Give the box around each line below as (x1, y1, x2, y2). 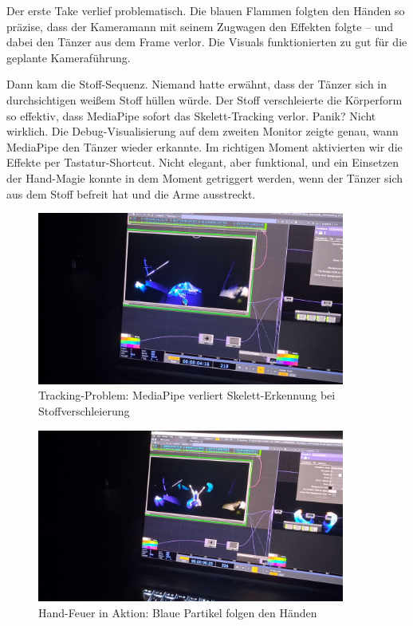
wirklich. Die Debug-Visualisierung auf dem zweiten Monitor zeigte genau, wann (6, 123, 399, 140)
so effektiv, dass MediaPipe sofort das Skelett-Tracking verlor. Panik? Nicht (6, 107, 376, 124)
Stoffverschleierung (38, 402, 130, 419)
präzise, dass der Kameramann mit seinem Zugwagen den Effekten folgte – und (6, 18, 394, 34)
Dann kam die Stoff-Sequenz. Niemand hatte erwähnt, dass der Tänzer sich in (6, 76, 387, 93)
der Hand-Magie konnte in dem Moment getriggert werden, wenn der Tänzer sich (6, 169, 403, 186)
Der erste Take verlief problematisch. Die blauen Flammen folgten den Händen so (6, 2, 405, 18)
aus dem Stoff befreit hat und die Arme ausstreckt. (6, 185, 256, 202)
